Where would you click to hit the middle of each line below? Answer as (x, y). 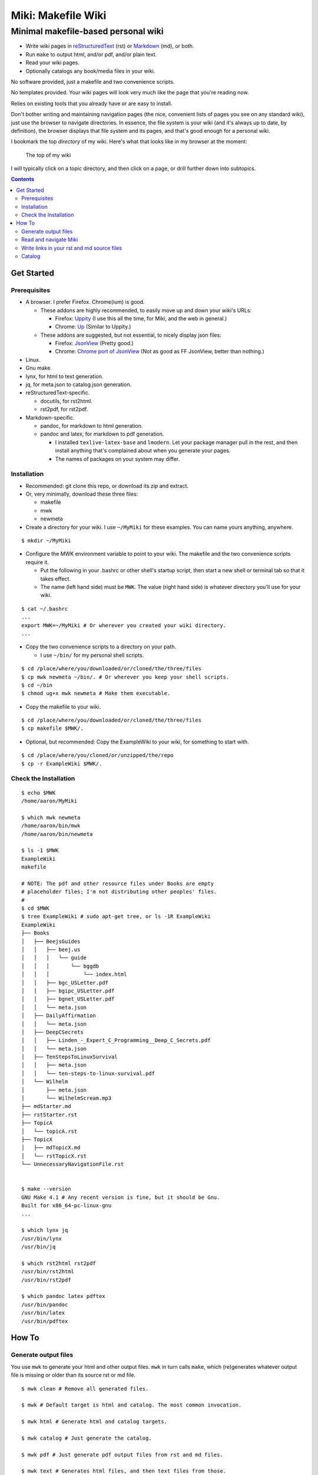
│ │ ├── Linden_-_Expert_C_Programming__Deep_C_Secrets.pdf (116, 1040)
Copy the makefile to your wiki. (63, 707)
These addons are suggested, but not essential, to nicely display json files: (131, 335)
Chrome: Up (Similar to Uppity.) (93, 327)
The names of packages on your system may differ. (117, 459)
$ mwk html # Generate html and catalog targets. (95, 1422)
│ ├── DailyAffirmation (59, 1016)
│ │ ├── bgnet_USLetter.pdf (68, 999)
